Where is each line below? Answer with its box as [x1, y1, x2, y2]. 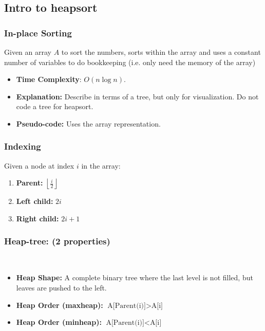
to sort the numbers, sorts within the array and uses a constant [61, 47, 261, 57]
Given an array [4, 47, 51, 57]
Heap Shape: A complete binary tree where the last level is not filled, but [16, 272, 253, 283]
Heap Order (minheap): [16, 317, 102, 327]
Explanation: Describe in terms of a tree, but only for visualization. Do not [16, 91, 259, 101]
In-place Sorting [4, 26, 72, 39]
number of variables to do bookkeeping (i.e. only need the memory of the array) [4, 56, 256, 67]
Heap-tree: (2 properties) [4, 235, 110, 247]
